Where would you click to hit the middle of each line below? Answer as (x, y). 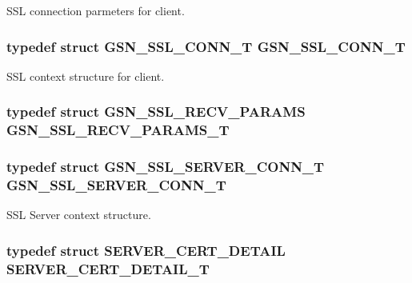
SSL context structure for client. (86, 76)
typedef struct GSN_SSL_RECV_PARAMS (156, 112)
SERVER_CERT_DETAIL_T (108, 268)
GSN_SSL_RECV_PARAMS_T (118, 130)
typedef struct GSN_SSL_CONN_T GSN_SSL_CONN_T (206, 46)
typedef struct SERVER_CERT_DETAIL (146, 250)
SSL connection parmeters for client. (96, 10)
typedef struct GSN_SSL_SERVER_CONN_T (166, 167)
